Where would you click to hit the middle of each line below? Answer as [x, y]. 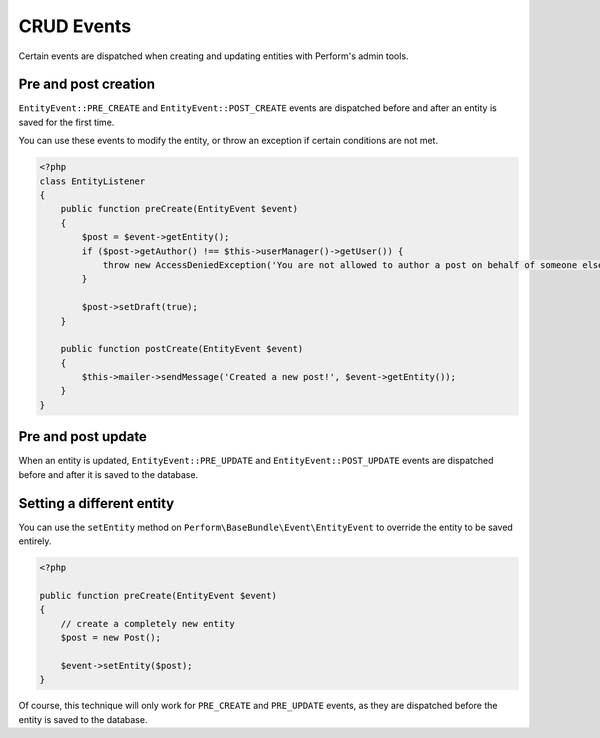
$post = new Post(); [111, 637]
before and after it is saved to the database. [108, 474]
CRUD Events [75, 26]
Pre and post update [82, 436]
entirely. [35, 541]
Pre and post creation [86, 84]
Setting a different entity [96, 503]
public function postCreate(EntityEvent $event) [182, 349]
